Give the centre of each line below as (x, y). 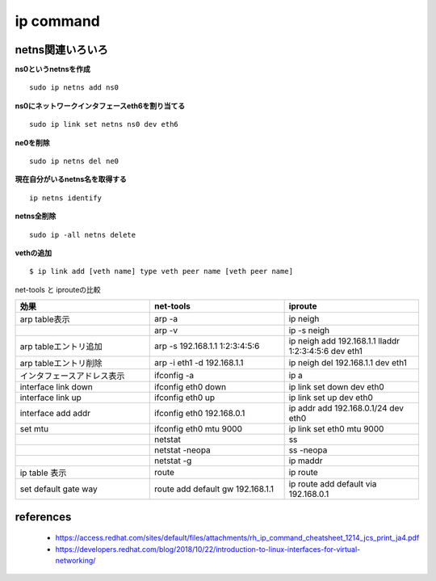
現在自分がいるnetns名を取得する (71, 179)
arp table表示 (45, 319)
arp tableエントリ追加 (61, 347)
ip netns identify (66, 198)
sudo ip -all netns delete (83, 235)
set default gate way (59, 489)
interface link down (56, 387)
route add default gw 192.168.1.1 (214, 489)
